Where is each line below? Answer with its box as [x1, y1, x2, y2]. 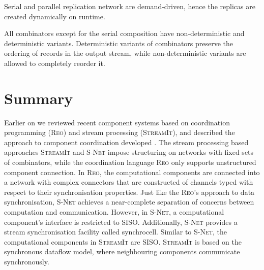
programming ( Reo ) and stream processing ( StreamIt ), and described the [4, 127, 235, 138]
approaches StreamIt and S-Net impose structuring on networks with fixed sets [4, 147, 254, 157]
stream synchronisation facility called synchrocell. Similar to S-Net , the [4, 226, 227, 237]
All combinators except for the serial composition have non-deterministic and [4, 28, 245, 39]
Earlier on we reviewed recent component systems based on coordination [4, 117, 230, 127]
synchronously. [4, 256, 49, 266]
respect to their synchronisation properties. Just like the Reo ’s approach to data [4, 186, 255, 197]
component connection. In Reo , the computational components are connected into [4, 166, 260, 177]
